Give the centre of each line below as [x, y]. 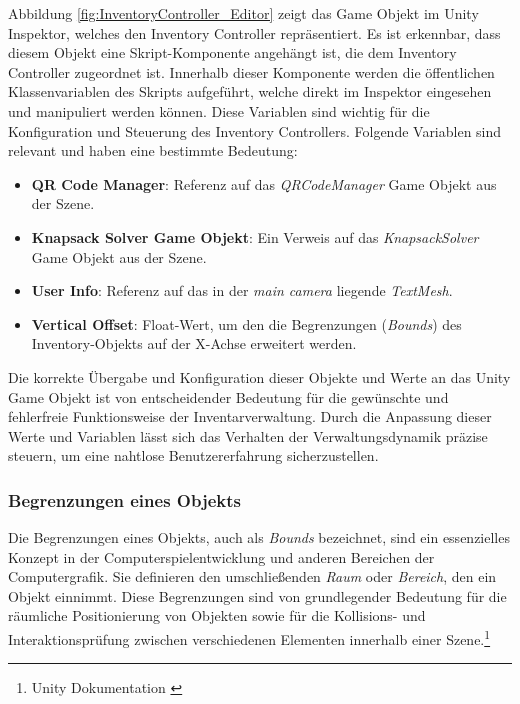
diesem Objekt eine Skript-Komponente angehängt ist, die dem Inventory [232, 52]
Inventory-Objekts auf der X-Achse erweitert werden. [194, 343]
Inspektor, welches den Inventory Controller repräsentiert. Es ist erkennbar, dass [254, 32]
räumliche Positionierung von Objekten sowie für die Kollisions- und [217, 615]
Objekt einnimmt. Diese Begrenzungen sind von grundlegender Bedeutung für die [257, 595]
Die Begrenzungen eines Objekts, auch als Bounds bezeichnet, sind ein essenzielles [259, 537]
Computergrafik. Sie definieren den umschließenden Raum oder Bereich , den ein [252, 576]
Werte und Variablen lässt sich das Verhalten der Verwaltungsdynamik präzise [248, 435]
